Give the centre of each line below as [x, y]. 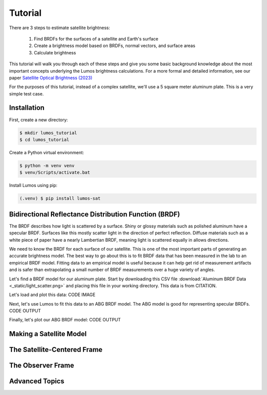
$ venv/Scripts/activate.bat [55, 173]
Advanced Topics [37, 381]
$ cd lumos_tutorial [44, 139]
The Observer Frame [42, 366]
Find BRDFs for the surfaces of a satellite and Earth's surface [96, 39]
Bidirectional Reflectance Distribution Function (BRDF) [95, 214]
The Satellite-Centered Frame [56, 350]
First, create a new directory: [39, 120]
